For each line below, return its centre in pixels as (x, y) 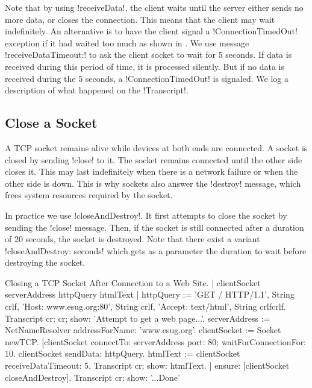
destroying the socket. (45, 262)
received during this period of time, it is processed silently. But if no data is (145, 66)
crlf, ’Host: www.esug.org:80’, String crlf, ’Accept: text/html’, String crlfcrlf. (145, 306)
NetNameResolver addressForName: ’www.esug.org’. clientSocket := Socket (143, 330)
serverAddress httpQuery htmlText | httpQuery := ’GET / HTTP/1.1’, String (150, 294)
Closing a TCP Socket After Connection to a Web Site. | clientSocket (133, 282)
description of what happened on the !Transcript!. (97, 90)
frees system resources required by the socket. (89, 195)
